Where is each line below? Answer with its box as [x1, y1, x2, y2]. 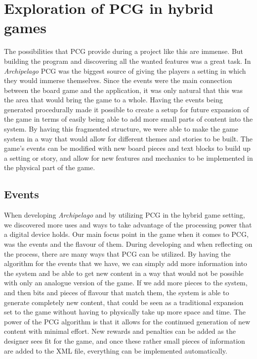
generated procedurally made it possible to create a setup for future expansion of [4, 104, 249, 114]
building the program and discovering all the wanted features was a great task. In [4, 55, 251, 66]
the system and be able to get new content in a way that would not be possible [4, 268, 244, 278]
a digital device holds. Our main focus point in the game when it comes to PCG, [4, 229, 249, 239]
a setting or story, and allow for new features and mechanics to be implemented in [4, 152, 253, 163]
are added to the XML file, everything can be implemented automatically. [4, 345, 227, 356]
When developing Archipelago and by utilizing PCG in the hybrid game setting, [4, 210, 245, 220]
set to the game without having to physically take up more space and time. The [4, 307, 246, 317]
